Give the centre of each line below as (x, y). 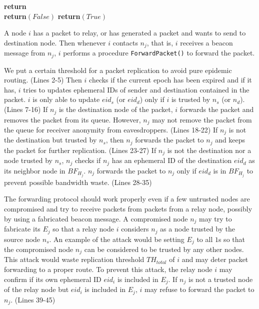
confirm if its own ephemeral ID (53, 279)
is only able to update (66, 99)
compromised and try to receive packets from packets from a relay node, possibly (128, 209)
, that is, (160, 42)
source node (22, 239)
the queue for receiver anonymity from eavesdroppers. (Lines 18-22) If (111, 129)
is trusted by (191, 99)
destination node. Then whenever (55, 42)
